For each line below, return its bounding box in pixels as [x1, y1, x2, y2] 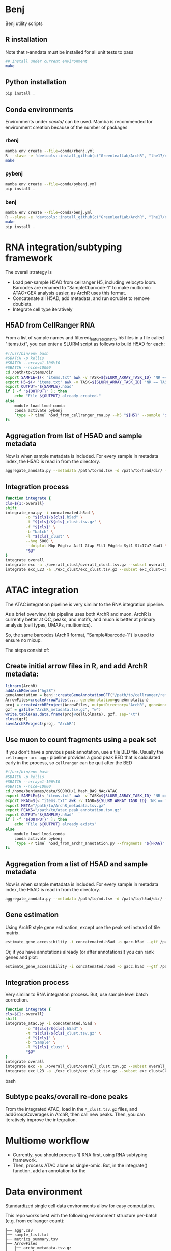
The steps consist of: [5, 647, 50, 653]
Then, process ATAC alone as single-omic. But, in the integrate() [12, 1162, 148, 1169]
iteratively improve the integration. [5, 1117, 77, 1123]
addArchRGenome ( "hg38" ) [5, 688, 56, 693]
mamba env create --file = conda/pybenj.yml [5, 182, 97, 187]
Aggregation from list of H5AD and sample [5, 431, 142, 440]
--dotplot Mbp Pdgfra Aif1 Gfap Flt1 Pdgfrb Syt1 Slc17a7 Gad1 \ [25, 543, 167, 548]
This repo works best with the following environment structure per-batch [5, 1213, 158, 1219]
